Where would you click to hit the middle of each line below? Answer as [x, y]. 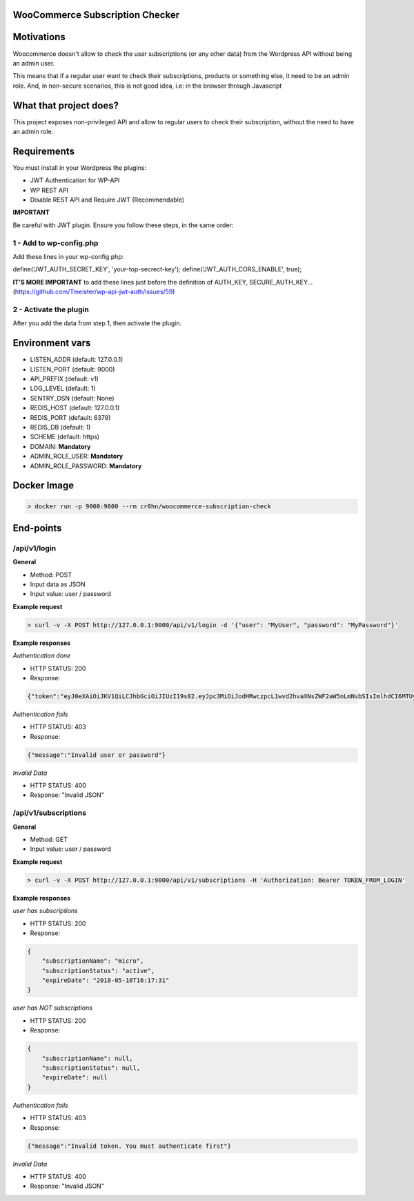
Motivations [39, 37]
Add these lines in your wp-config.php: [68, 257]
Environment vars [52, 343]
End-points [37, 528]
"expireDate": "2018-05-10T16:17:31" [106, 980]
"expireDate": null [75, 1078]
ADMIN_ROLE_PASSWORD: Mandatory [86, 465]
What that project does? [66, 105]
